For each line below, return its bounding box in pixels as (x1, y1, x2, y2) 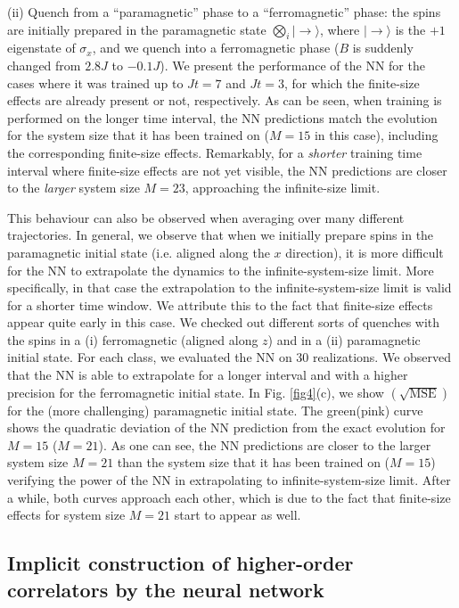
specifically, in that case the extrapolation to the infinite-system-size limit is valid (7, 278, 452, 297)
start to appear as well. (174, 505, 301, 524)
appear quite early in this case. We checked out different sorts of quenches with (7, 313, 440, 332)
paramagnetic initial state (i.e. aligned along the (7, 242, 270, 261)
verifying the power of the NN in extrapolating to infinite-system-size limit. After (7, 471, 451, 489)
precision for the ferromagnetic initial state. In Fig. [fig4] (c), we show (7, 382, 384, 401)
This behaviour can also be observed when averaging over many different (7, 208, 405, 226)
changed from (7, 55, 81, 74)
